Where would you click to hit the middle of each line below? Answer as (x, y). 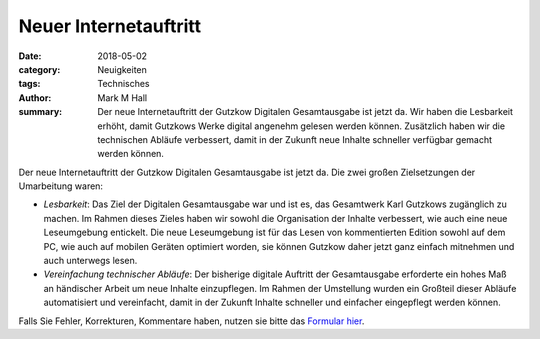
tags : (29, 84)
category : (39, 69)
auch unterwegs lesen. (90, 261)
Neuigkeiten (122, 69)
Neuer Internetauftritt (110, 26)
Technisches (123, 84)
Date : (30, 56)
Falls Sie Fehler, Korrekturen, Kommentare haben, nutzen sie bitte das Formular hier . (191, 321)
